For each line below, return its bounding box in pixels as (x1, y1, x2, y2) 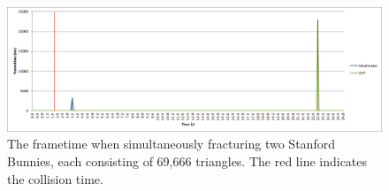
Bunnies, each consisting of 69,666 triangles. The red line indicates (7, 151, 368, 170)
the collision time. (7, 169, 103, 187)
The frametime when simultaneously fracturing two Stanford (7, 134, 335, 153)
